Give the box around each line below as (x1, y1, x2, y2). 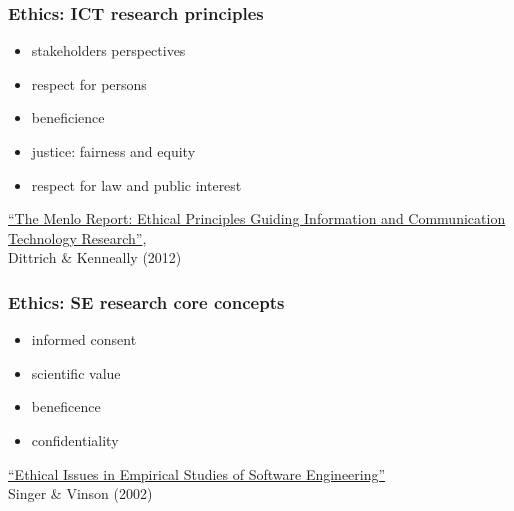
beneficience (31, 107, 105, 128)
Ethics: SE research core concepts (8, 289, 285, 314)
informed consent (31, 329, 137, 350)
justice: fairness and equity (31, 141, 196, 161)
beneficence (31, 396, 101, 417)
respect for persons (31, 73, 147, 94)
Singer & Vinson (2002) (8, 483, 153, 504)
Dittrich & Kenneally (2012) (8, 247, 182, 268)
